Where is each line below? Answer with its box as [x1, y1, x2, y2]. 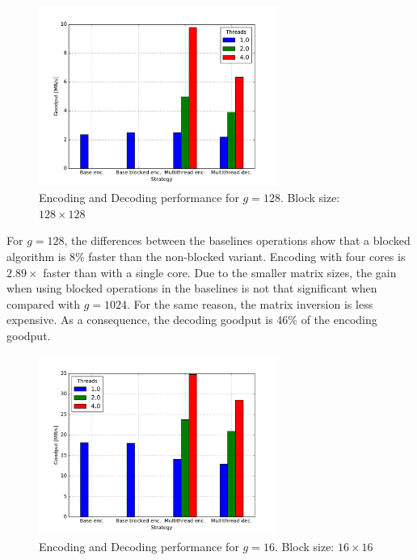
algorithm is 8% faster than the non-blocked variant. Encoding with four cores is [6, 247, 406, 264]
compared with [6, 295, 81, 312]
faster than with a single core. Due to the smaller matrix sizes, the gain [43, 263, 397, 280]
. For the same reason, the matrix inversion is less [127, 295, 373, 312]
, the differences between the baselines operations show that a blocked [64, 232, 411, 249]
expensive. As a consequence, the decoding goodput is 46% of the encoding [6, 311, 377, 328]
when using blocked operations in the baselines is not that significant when [6, 280, 377, 297]
